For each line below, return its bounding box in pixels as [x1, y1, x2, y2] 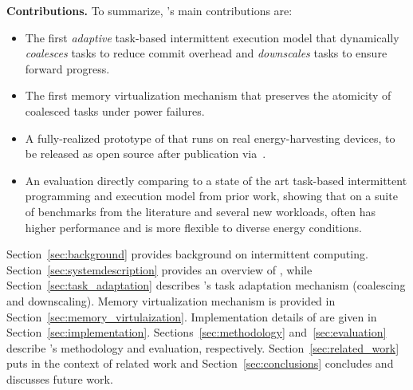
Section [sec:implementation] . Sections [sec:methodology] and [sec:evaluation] [6, 324, 387, 341]
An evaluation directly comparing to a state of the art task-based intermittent [25, 171, 407, 188]
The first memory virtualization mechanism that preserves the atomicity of [25, 87, 391, 104]
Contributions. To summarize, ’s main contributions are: [6, 2, 293, 18]
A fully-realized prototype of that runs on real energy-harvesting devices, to [25, 129, 395, 146]
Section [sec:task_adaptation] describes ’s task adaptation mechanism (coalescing [6, 277, 406, 293]
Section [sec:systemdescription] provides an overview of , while [6, 261, 313, 278]
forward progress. [25, 60, 110, 77]
